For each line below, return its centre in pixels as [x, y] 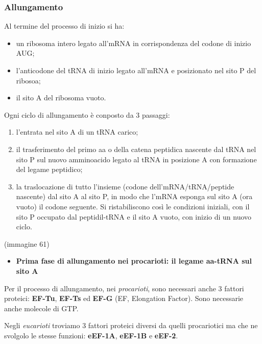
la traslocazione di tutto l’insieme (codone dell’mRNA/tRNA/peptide [125, 186]
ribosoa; [28, 80]
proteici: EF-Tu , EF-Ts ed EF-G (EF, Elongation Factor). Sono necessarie [124, 298]
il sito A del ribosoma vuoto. [61, 98]
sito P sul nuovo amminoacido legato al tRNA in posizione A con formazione [136, 159]
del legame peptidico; [49, 169]
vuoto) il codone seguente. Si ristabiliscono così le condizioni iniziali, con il [133, 206]
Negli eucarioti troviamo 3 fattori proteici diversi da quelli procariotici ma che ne [131, 325]
